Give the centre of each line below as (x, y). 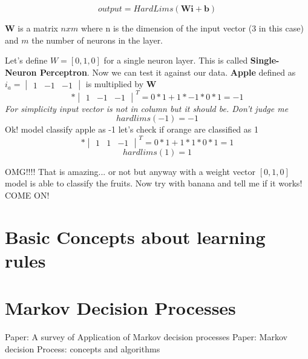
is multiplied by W (121, 84)
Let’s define (26, 60)
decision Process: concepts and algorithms (83, 348)
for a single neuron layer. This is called (176, 60)
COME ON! (27, 195)
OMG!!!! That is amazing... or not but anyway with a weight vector (130, 171)
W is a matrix (31, 28)
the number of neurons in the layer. (97, 40)
